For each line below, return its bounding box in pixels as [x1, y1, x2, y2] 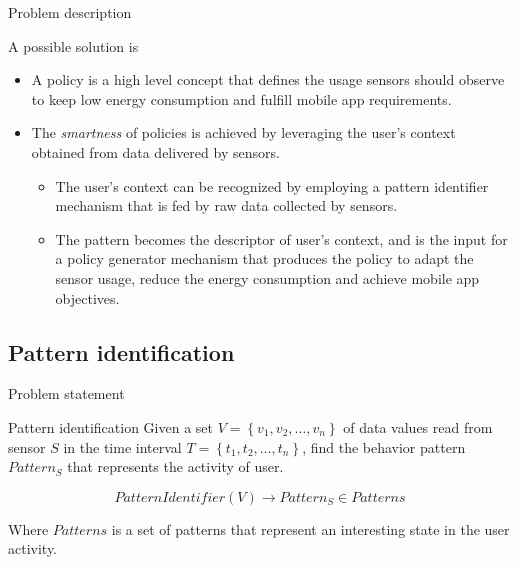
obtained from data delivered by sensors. [31, 141, 280, 162]
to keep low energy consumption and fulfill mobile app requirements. [31, 88, 452, 109]
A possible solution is [8, 35, 139, 56]
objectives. [55, 287, 120, 308]
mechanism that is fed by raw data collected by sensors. [55, 195, 398, 216]
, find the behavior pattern [302, 436, 466, 457]
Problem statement [8, 383, 125, 404]
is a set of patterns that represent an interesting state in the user [111, 518, 510, 539]
